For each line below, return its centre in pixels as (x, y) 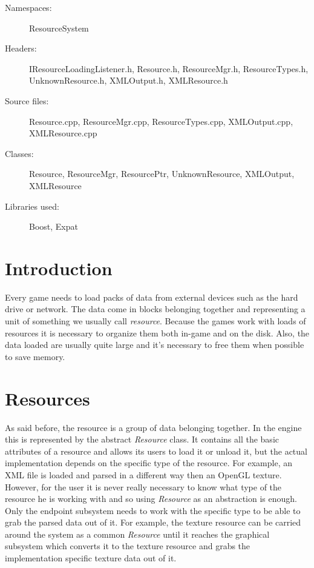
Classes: (19, 153)
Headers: (21, 48)
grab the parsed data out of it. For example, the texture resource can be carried (153, 522)
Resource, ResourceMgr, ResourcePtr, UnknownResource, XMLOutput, (162, 174)
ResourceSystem (59, 28)
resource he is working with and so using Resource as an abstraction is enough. (151, 499)
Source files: (27, 100)
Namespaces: (28, 7)
